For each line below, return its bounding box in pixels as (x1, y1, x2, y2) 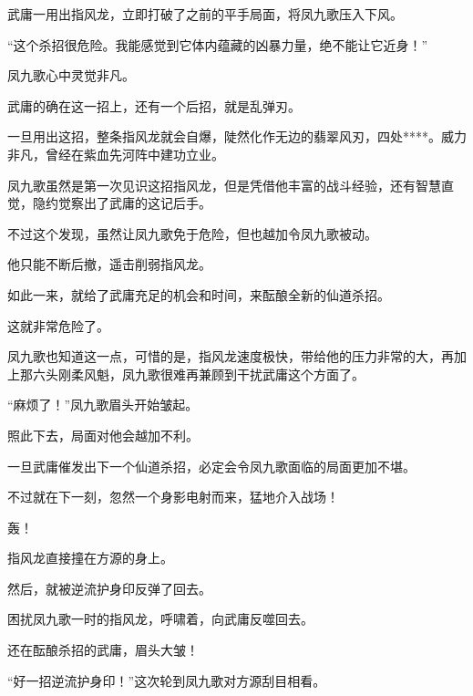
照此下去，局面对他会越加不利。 (7, 425, 199, 444)
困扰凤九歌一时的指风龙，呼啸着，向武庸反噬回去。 (7, 609, 314, 628)
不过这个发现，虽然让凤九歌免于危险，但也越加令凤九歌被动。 (7, 223, 377, 243)
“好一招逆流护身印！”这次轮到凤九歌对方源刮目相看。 (7, 670, 326, 690)
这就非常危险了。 (7, 316, 109, 335)
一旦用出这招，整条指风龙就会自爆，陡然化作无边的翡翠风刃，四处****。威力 (7, 127, 467, 146)
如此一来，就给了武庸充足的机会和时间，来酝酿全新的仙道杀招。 (7, 285, 390, 304)
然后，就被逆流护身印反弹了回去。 (7, 578, 211, 597)
